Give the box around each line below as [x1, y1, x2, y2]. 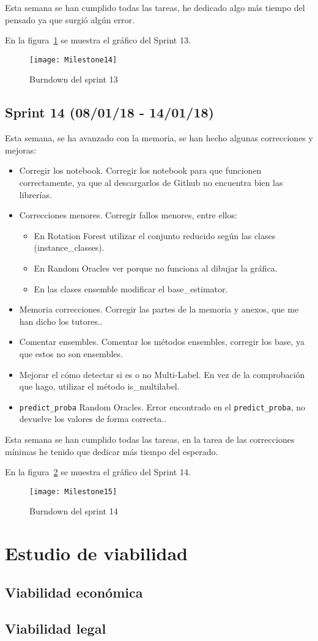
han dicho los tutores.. [19, 314, 103, 327]
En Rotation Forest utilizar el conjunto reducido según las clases [34, 229, 276, 242]
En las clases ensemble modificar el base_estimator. [34, 282, 228, 295]
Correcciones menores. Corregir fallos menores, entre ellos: [19, 209, 237, 221]
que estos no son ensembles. [19, 347, 123, 360]
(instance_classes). [34, 241, 105, 254]
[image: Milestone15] [29, 487, 117, 496]
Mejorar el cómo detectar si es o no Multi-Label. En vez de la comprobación [19, 368, 305, 380]
